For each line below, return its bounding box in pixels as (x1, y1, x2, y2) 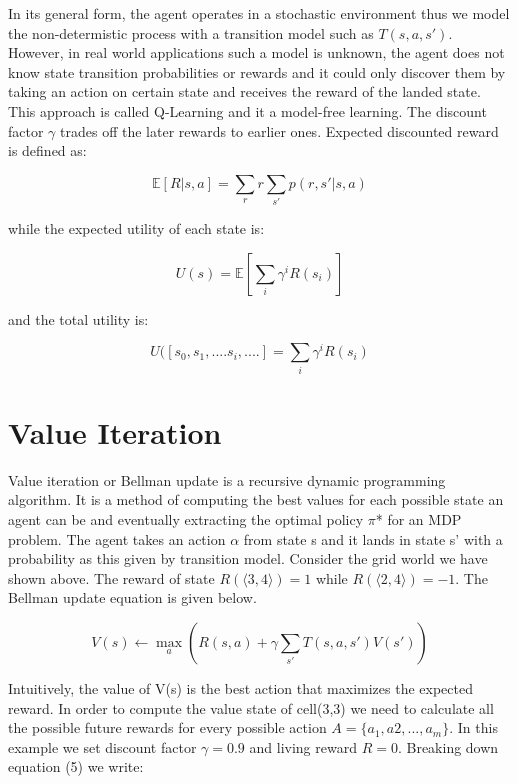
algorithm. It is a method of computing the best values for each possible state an (8, 489, 504, 510)
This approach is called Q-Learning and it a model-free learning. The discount (8, 100, 487, 121)
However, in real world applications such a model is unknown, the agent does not (8, 42, 505, 63)
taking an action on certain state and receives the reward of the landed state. (8, 81, 481, 102)
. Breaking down (397, 736, 499, 757)
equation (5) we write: (8, 756, 144, 777)
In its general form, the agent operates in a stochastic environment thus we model (8, 3, 510, 23)
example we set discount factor (8, 736, 197, 757)
